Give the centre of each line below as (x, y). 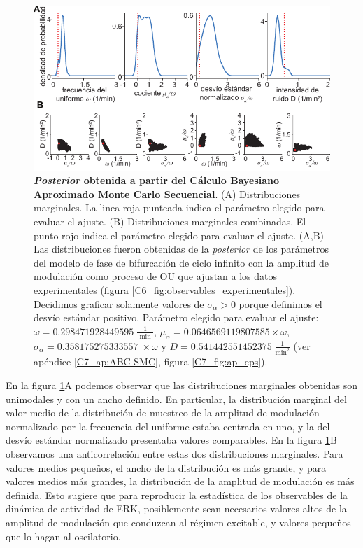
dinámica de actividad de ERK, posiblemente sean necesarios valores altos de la (176, 508)
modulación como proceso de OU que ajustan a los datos (155, 276)
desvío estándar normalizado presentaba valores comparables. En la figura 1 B (171, 440)
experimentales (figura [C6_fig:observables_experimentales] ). (165, 289)
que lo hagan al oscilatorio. (63, 536)
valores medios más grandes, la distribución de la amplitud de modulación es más (180, 481)
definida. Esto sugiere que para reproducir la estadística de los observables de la (177, 494)
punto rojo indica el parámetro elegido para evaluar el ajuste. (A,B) (179, 235)
